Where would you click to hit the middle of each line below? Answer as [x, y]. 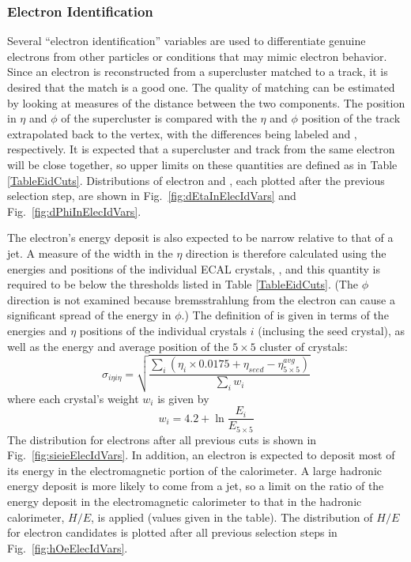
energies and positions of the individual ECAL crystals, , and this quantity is [194, 268]
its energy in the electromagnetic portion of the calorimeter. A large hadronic [195, 470]
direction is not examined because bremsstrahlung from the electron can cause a [201, 299]
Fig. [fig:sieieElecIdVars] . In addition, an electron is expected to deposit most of [201, 455]
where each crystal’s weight [73, 398]
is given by [183, 398]
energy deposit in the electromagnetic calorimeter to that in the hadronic [185, 502]
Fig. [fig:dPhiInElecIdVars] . [74, 211]
